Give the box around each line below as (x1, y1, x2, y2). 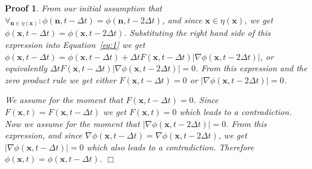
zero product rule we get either (5, 73, 116, 86)
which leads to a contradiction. (179, 105, 292, 118)
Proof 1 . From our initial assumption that (5, 2, 163, 14)
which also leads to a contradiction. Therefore (86, 140, 254, 153)
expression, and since (5, 129, 83, 141)
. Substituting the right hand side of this (124, 26, 271, 39)
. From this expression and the (196, 62, 307, 74)
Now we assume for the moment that (5, 117, 140, 129)
